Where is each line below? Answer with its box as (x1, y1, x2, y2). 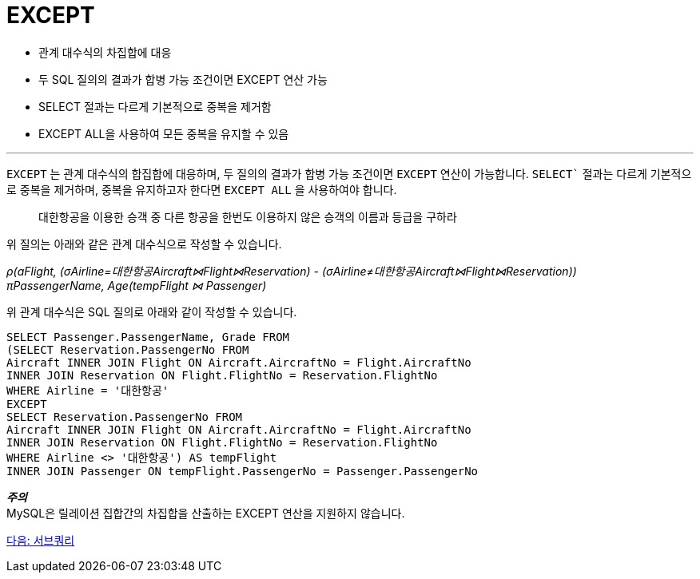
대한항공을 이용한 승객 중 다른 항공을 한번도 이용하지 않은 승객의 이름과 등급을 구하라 (38, 209, 457, 224)
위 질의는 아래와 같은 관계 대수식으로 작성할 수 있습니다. (6, 236, 282, 251)
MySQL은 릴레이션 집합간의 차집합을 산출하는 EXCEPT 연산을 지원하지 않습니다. (6, 506, 405, 520)
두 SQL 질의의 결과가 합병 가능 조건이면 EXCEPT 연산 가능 (38, 72, 328, 86)
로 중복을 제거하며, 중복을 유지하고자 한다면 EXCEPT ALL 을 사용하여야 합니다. (6, 182, 397, 196)
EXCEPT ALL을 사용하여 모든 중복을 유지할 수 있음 (38, 126, 289, 141)
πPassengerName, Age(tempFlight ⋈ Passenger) (6, 278, 267, 292)
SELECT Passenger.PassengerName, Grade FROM (6, 330, 290, 343)
